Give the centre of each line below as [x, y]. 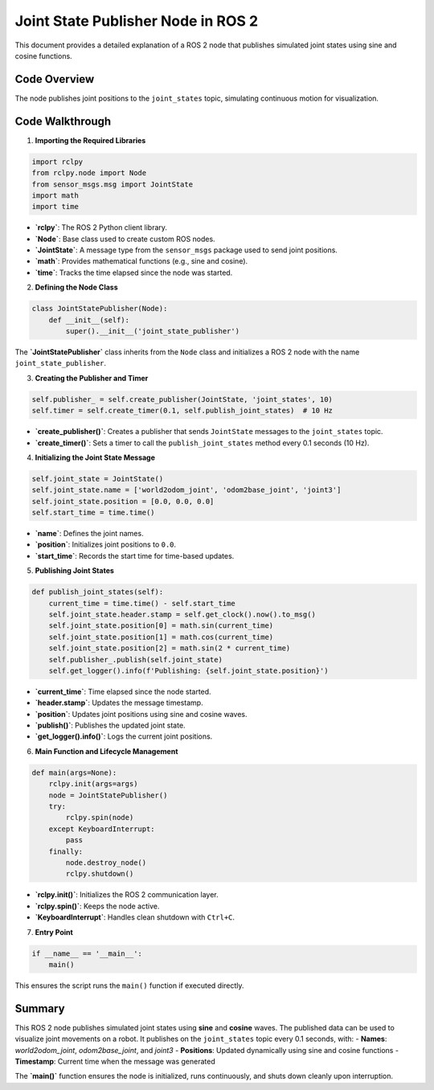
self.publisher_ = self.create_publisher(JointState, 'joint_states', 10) [182, 399]
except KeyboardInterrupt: [102, 829]
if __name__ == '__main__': [87, 953]
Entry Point [54, 932]
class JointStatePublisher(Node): [100, 309]
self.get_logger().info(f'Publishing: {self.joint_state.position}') [188, 670]
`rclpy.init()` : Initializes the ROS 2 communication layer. [127, 895]
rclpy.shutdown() [100, 874]
